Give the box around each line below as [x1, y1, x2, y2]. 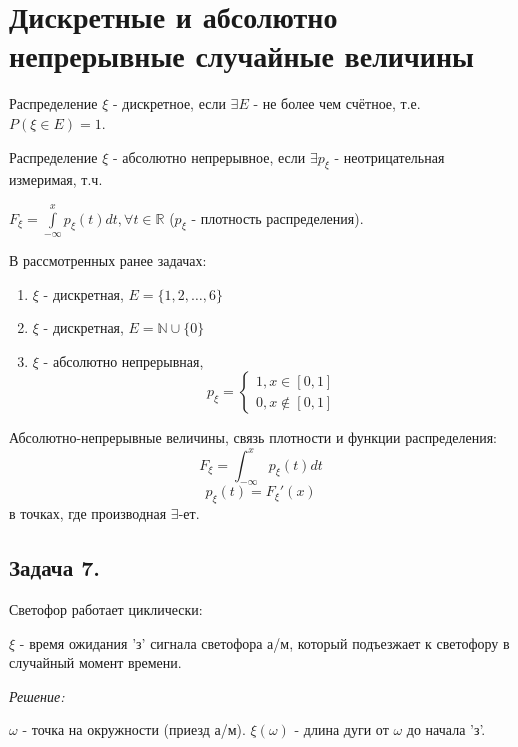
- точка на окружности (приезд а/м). [22, 719, 246, 740]
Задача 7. [9, 552, 101, 583]
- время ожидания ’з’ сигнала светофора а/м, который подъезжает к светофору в [19, 632, 510, 653]
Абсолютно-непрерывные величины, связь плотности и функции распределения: [9, 427, 498, 448]
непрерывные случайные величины [9, 35, 474, 76]
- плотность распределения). [191, 207, 364, 228]
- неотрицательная [334, 146, 445, 167]
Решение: [9, 685, 65, 706]
